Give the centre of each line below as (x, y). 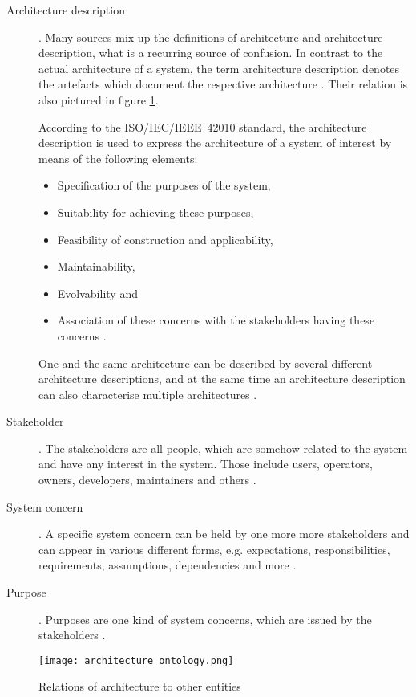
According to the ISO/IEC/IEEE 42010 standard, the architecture (203, 126)
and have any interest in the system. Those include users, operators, (206, 464)
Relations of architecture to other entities (140, 686)
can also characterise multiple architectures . (148, 394)
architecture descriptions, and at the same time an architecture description (222, 379)
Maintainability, (96, 266)
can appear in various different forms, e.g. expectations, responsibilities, (214, 549)
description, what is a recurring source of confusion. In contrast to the (211, 53)
